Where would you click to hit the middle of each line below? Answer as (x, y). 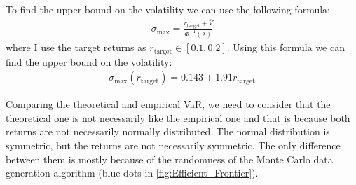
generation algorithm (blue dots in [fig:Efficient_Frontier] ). (132, 173)
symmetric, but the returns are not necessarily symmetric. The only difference (173, 145)
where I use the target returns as (76, 47)
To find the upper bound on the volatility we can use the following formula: (168, 9)
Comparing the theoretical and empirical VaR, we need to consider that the (168, 104)
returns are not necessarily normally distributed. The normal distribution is (168, 131)
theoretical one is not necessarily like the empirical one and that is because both (178, 117)
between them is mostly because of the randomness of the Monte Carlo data (169, 159)
